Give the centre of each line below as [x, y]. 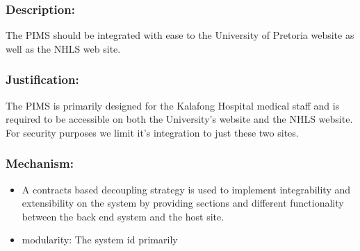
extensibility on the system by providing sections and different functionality [183, 203]
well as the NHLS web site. [63, 48]
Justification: [42, 79]
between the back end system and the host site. [123, 216]
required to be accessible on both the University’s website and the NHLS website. [179, 119]
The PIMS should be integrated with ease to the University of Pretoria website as [180, 35]
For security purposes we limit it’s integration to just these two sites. [152, 132]
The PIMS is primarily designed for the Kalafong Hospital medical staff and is [173, 105]
